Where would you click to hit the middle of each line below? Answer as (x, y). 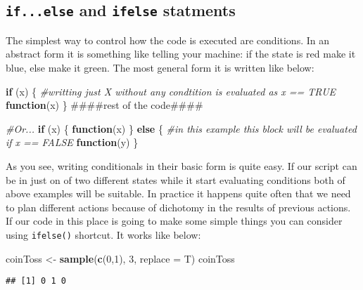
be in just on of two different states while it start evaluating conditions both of (176, 179)
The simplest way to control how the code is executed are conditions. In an (167, 40)
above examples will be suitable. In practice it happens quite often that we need (178, 193)
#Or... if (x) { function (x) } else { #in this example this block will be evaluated (181, 128)
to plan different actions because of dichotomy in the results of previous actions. (178, 207)
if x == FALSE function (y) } (72, 142)
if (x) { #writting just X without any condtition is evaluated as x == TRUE (171, 91)
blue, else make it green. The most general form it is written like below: (160, 67)
